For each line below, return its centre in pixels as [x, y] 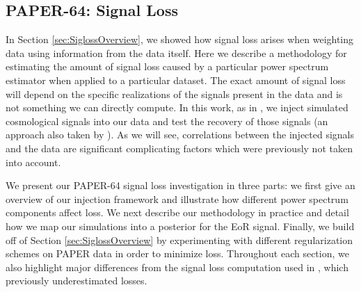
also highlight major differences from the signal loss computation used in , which [177, 267]
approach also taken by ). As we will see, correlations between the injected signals [180, 135]
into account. [33, 162]
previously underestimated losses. [77, 281]
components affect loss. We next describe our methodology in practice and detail [177, 212]
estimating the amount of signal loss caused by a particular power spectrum [167, 66]
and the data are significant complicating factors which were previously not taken [179, 148]
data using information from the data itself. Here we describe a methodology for [176, 52]
